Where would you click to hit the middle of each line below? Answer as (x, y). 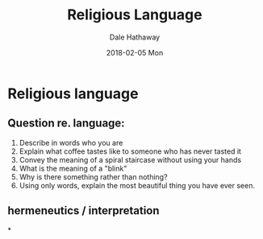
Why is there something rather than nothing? (93, 177)
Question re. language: (67, 124)
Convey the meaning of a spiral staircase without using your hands (130, 159)
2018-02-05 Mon (135, 52)
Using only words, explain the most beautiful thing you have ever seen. (137, 185)
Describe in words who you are (71, 142)
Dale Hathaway (135, 37)
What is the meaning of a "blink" (73, 168)
